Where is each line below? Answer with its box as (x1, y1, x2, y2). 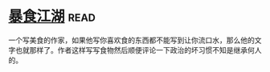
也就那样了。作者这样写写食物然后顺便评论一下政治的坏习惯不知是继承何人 (14, 45, 262, 54)
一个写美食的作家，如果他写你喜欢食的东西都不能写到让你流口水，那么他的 (8, 35, 255, 45)
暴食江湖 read (8, 7, 96, 26)
